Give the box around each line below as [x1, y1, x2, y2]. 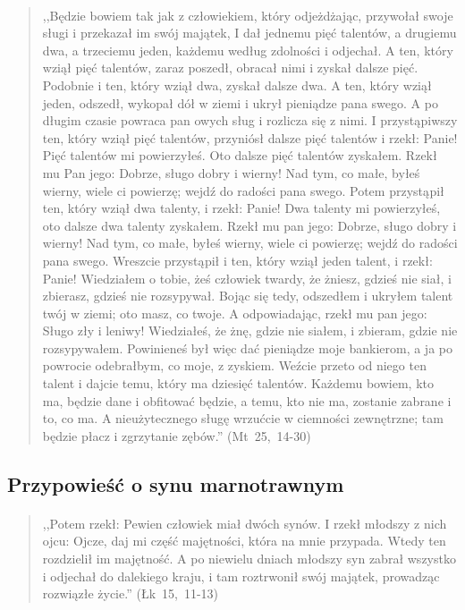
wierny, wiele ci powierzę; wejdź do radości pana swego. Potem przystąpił [42, 181, 444, 199]
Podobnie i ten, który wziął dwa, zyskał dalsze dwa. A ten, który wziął [42, 75, 432, 94]
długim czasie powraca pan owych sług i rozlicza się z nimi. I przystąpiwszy [42, 111, 458, 130]
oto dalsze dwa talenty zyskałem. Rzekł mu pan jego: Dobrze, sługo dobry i [42, 216, 457, 234]
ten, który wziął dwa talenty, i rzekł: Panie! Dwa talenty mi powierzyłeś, [42, 199, 441, 217]
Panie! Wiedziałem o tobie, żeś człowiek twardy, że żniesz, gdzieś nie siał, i [42, 268, 452, 287]
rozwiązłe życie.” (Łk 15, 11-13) [42, 584, 219, 603]
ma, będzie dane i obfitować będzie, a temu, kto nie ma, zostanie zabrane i [42, 391, 452, 410]
